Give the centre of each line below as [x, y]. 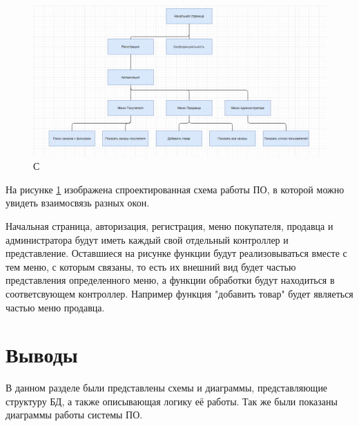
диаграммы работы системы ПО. [74, 415]
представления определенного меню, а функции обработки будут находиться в [170, 280]
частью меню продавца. [55, 307]
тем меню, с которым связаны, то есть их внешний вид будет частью [151, 266]
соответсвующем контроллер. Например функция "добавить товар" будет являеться [179, 293]
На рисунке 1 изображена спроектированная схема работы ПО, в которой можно [175, 189]
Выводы [42, 355]
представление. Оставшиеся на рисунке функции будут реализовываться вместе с [176, 253]
